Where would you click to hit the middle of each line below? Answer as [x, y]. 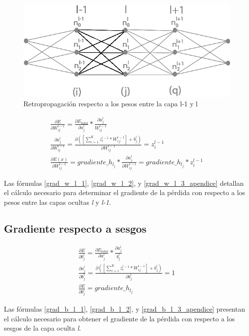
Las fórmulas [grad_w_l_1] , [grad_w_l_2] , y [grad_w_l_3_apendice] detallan [124, 183]
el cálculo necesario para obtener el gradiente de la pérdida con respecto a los [119, 318]
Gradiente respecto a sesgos [75, 228]
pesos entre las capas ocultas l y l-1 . [57, 202]
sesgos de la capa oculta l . [43, 328]
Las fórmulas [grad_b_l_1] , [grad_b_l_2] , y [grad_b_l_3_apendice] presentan [124, 309]
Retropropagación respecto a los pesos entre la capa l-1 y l [111, 104]
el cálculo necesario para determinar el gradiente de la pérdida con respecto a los [124, 192]
